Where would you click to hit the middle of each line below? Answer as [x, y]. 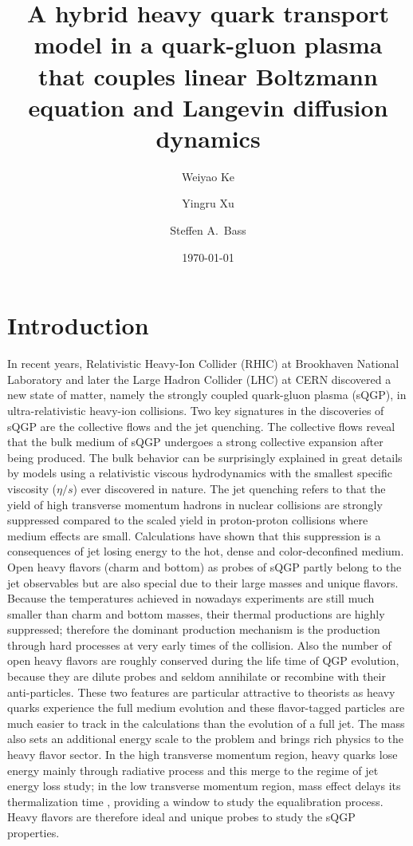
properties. [33, 832]
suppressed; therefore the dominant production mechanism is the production [194, 629]
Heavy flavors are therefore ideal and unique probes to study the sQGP [181, 817]
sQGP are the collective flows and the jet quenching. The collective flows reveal [201, 426]
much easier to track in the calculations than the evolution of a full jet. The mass [206, 723]
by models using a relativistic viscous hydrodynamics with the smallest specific [200, 473]
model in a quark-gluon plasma [208, 44]
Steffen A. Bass [208, 230]
